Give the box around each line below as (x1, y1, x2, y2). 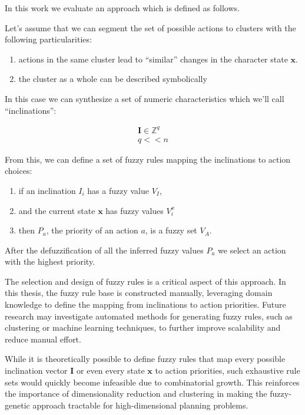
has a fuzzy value (87, 184, 150, 196)
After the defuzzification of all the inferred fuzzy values (5, 243, 204, 256)
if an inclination (18, 184, 76, 196)
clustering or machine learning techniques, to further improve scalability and (5, 321, 281, 334)
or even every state (77, 364, 145, 377)
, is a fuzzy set (145, 224, 197, 236)
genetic (5, 398, 30, 411)
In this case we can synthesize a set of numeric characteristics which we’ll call (5, 92, 284, 104)
